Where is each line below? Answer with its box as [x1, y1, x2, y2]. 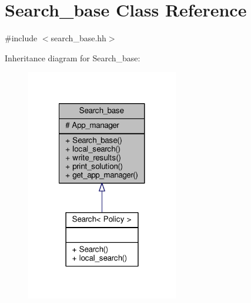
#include [5, 32, 38, 44]
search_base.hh [51, 32, 106, 44]
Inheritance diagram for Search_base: [5, 51, 140, 64]
